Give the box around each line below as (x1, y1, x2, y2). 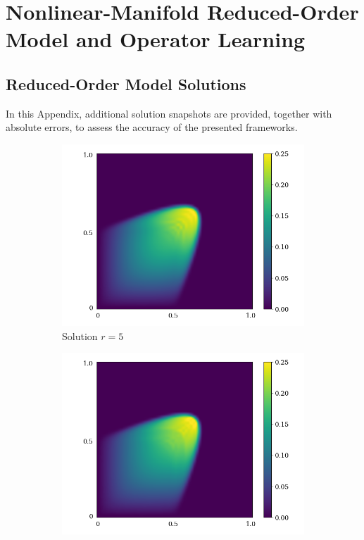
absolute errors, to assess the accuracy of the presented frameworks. (6, 120, 298, 134)
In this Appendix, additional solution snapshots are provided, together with (6, 106, 332, 120)
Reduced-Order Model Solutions (6, 73, 246, 94)
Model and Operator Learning (6, 25, 306, 54)
